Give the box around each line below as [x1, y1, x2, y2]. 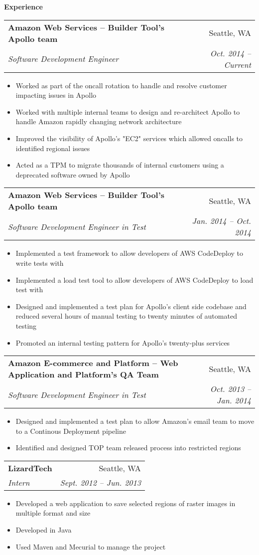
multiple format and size [15, 508, 91, 518]
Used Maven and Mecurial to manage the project [15, 541, 166, 552]
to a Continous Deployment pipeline [15, 425, 126, 436]
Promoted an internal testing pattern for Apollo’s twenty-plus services [15, 337, 230, 348]
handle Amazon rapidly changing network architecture [15, 116, 182, 127]
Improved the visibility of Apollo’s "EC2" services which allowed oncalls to [15, 133, 243, 143]
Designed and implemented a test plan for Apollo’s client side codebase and [15, 301, 247, 311]
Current [224, 58, 251, 70]
